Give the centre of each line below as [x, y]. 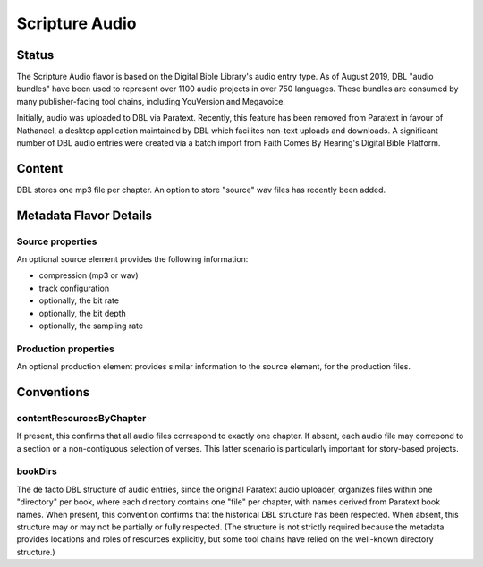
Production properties [66, 349]
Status [35, 55]
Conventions [53, 392]
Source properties [57, 241]
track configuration [74, 288]
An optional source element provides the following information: [132, 259]
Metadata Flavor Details [84, 215]
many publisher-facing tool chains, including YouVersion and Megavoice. [151, 101]
